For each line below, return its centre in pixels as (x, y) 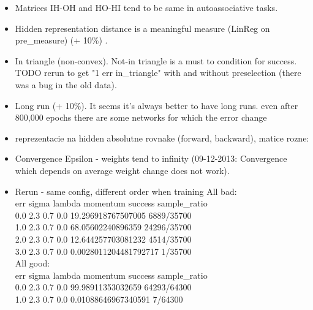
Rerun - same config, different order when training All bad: (126, 191)
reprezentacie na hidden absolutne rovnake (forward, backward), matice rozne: (162, 138)
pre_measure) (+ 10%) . (61, 40)
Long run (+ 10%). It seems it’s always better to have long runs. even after (156, 105)
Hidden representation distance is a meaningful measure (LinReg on (142, 28)
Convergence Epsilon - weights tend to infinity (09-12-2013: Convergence (151, 158)
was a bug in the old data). (66, 84)
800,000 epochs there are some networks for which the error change (141, 117)
